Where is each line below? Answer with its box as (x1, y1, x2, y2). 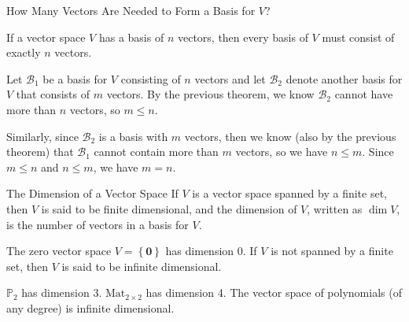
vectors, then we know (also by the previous (184, 128, 396, 144)
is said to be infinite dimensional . (61, 257, 222, 274)
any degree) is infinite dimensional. (6, 299, 175, 316)
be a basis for (42, 70, 108, 87)
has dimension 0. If (165, 242, 257, 259)
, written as (307, 200, 363, 217)
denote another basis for (286, 70, 403, 87)
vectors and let (194, 70, 266, 87)
